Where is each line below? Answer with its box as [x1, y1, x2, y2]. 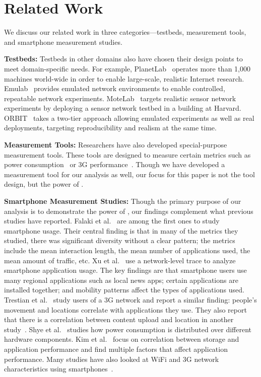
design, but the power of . [4, 179, 84, 189]
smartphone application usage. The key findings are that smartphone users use [4, 265, 247, 275]
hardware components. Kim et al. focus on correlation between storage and [4, 334, 239, 344]
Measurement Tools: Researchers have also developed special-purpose [4, 139, 227, 150]
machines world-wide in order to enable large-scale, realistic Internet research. [4, 73, 244, 84]
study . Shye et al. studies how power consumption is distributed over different [4, 324, 252, 334]
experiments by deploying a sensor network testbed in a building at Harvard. [4, 103, 241, 113]
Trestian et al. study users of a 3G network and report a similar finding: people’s [4, 294, 257, 305]
